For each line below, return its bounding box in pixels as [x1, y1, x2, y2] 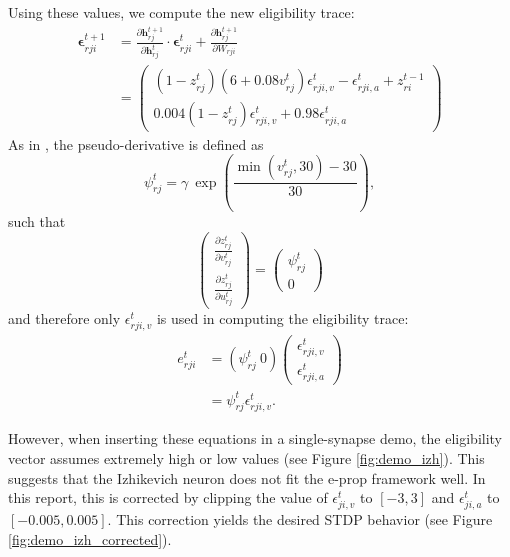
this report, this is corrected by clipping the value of [8, 487, 328, 508]
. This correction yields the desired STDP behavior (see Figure [107, 509, 493, 530]
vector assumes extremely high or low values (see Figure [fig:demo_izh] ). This [8, 447, 485, 468]
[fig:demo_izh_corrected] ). [8, 528, 172, 549]
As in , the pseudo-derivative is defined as [8, 133, 264, 154]
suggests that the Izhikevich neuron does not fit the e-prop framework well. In [8, 467, 486, 488]
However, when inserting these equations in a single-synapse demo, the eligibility [8, 428, 503, 449]
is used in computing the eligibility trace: [156, 308, 409, 329]
